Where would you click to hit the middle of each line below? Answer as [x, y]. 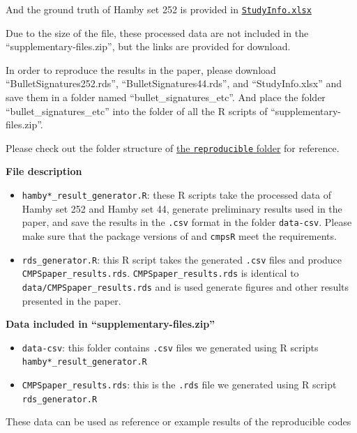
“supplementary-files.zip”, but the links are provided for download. [148, 46]
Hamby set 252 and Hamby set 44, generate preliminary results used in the [182, 208]
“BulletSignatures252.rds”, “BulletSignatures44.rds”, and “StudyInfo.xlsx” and [174, 83]
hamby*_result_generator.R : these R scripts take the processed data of [177, 195]
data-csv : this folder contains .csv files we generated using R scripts [170, 347]
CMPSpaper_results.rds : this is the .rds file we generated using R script [179, 385]
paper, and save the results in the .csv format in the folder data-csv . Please [187, 222]
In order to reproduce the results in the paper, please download [141, 69]
